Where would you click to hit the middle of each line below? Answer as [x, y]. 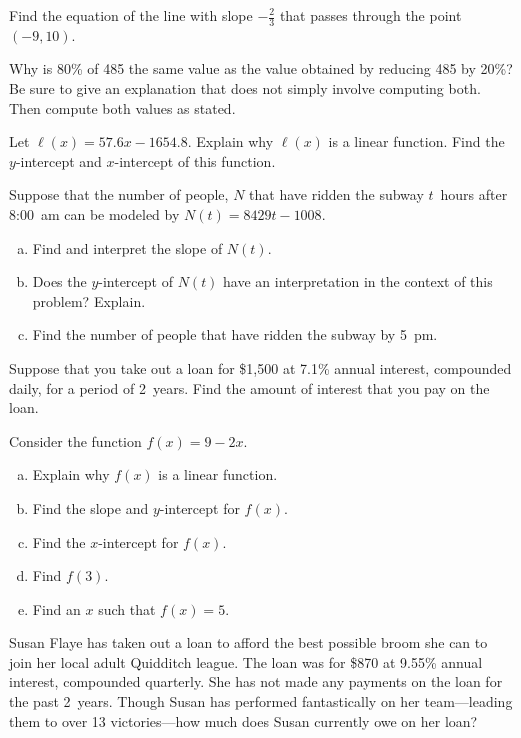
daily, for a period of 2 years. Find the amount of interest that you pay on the [249, 387]
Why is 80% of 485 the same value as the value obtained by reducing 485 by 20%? [261, 68]
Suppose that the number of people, [119, 194]
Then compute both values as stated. [122, 107]
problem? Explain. [89, 300]
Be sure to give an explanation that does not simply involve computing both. [245, 88]
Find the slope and [90, 507]
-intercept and [58, 160]
